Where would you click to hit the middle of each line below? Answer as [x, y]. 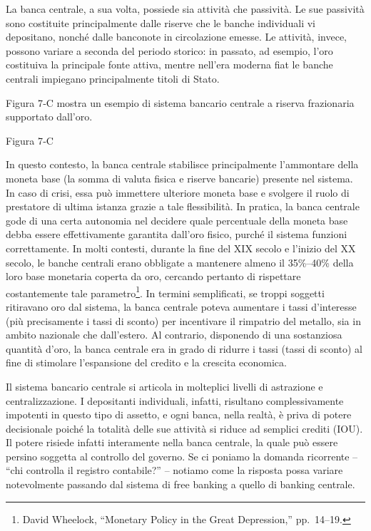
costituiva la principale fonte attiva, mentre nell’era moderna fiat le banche [169, 65]
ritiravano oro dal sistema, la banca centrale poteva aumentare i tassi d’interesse [181, 306]
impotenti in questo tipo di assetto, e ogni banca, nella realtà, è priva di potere [179, 414]
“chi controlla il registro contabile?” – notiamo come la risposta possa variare [174, 470]
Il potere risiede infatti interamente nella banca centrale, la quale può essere [172, 442]
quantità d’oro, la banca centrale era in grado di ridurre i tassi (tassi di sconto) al [184, 348]
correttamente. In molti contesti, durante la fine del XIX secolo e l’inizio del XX [181, 248]
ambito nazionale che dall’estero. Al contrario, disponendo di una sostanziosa [174, 335]
